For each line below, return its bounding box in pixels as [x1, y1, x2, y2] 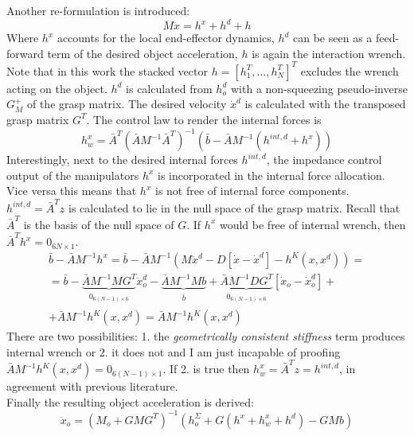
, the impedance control [266, 151, 382, 168]
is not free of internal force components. [154, 182, 350, 199]
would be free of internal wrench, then [219, 216, 406, 232]
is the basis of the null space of [23, 216, 174, 232]
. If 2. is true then [162, 360, 250, 377]
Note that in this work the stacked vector [6, 62, 208, 79]
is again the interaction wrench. [252, 45, 406, 61]
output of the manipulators [6, 166, 139, 183]
